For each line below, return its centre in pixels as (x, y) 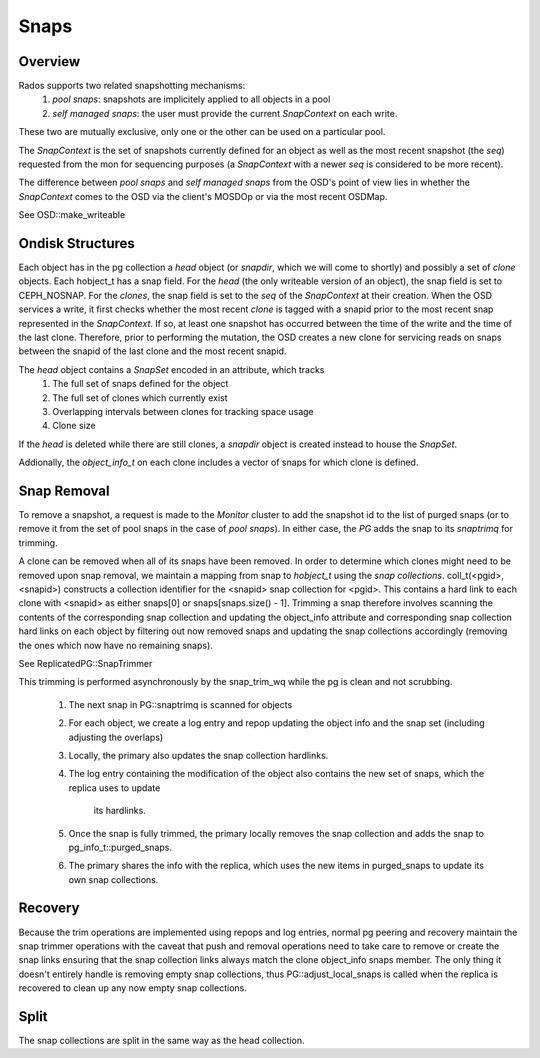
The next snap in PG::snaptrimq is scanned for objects (180, 704)
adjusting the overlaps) (116, 737)
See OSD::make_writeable (72, 215)
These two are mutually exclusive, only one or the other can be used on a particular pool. (202, 132)
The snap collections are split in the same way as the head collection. (161, 1041)
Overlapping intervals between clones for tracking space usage (183, 411)
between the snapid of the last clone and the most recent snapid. (152, 351)
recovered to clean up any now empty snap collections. (132, 988)
